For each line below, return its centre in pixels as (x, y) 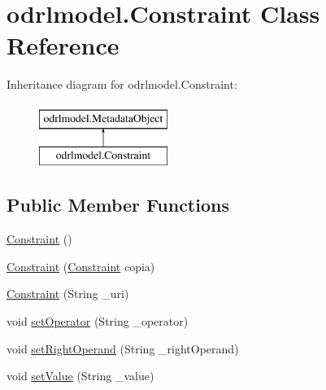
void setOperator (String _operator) (98, 321)
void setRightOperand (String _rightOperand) (123, 348)
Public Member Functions (118, 205)
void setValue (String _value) (80, 376)
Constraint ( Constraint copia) (81, 266)
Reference (63, 45)
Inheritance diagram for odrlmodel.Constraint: (122, 84)
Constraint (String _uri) (68, 294)
